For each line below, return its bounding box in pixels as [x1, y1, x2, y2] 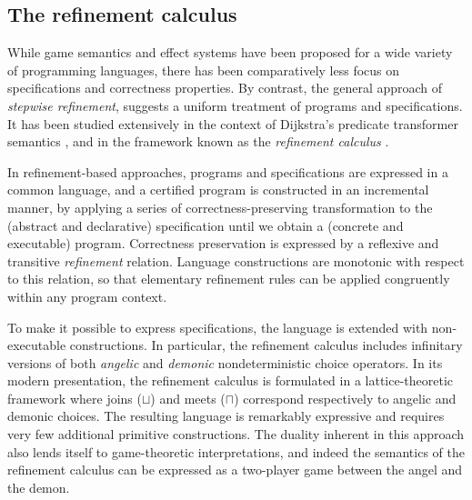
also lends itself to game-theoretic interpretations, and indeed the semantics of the [7, 442, 465, 461]
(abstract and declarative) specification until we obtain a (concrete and [7, 215, 404, 235]
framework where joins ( [7, 388, 142, 407]
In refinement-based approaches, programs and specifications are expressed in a [7, 162, 448, 181]
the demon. [7, 477, 70, 496]
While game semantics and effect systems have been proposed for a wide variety [7, 43, 453, 62]
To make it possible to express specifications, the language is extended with [7, 317, 428, 336]
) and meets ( [150, 388, 226, 407]
